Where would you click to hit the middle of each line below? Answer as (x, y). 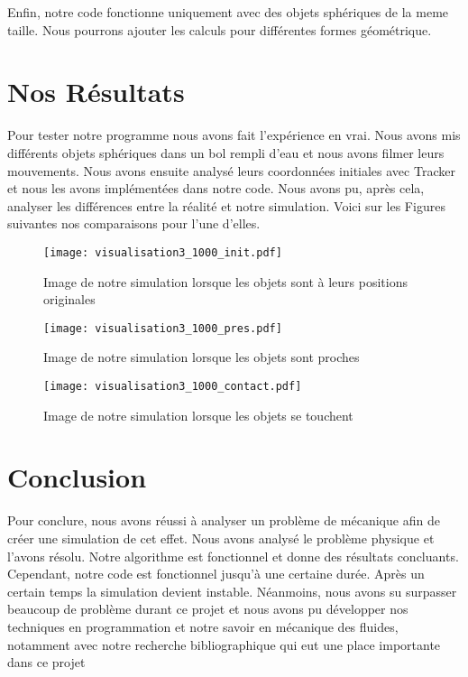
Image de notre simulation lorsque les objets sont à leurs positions (225, 281)
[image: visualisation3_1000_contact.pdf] (173, 386)
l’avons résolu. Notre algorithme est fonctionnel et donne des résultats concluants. (233, 556)
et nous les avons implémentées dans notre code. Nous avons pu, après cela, (216, 188)
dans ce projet (46, 662)
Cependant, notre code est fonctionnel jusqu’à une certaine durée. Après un (216, 574)
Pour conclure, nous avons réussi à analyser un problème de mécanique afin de (224, 520)
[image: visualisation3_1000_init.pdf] (163, 252)
